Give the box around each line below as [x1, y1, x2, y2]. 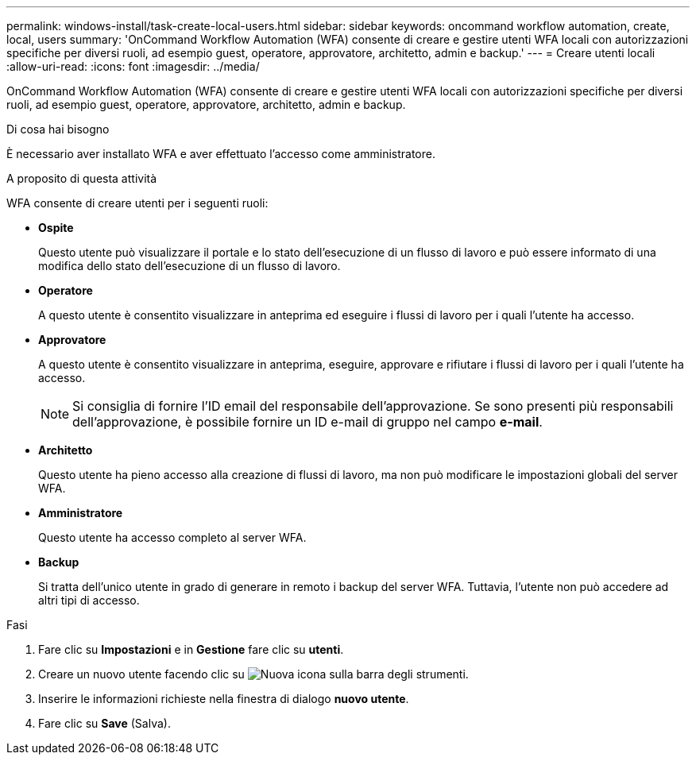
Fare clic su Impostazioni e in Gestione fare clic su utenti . [38, 643, 344, 656]
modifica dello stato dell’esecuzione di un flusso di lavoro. [38, 259, 341, 272]
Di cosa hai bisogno [6, 122, 110, 136]
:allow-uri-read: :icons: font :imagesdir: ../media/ [6, 60, 260, 73]
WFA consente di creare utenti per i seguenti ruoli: [6, 196, 269, 210]
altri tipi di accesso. [38, 593, 140, 607]
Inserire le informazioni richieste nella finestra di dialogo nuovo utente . [38, 692, 409, 705]
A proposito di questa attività [6, 172, 157, 185]
